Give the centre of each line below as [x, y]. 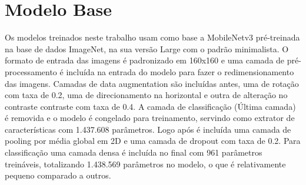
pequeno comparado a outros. [58, 175]
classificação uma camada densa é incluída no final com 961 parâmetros [134, 152]
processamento [31, 71]
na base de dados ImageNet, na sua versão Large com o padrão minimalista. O [147, 48]
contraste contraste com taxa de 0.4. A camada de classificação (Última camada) [150, 106]
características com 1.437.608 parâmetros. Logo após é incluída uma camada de [148, 129]
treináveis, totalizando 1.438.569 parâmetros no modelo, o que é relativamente [145, 164]
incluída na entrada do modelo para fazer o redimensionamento [180, 71]
